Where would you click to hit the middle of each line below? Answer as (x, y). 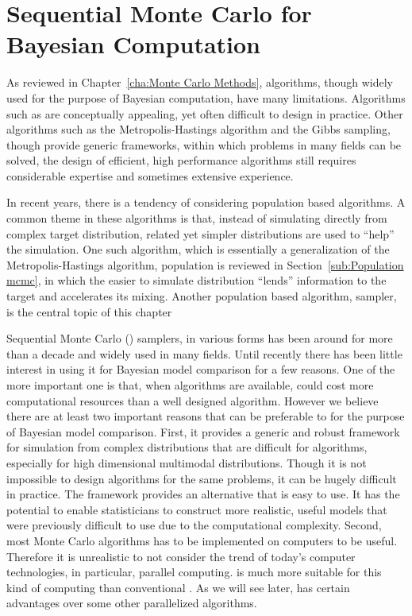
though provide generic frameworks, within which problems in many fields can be (204, 144)
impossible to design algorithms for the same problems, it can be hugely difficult (202, 478)
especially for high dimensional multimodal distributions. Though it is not (187, 462)
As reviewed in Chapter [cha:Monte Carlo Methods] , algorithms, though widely (200, 82)
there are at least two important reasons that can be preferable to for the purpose (206, 416)
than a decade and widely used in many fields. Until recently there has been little (204, 353)
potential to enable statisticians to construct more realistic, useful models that (197, 509)
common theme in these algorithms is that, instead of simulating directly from (197, 218)
